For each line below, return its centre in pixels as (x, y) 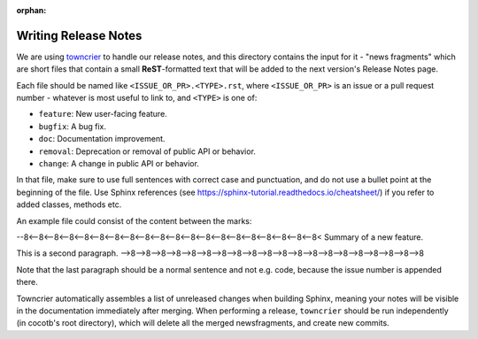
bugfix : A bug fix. (72, 126)
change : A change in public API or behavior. (119, 164)
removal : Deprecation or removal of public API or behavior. (147, 151)
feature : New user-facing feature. (103, 114)
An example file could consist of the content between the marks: (134, 220)
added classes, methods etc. (69, 204)
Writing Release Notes (79, 35)
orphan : (31, 10)
